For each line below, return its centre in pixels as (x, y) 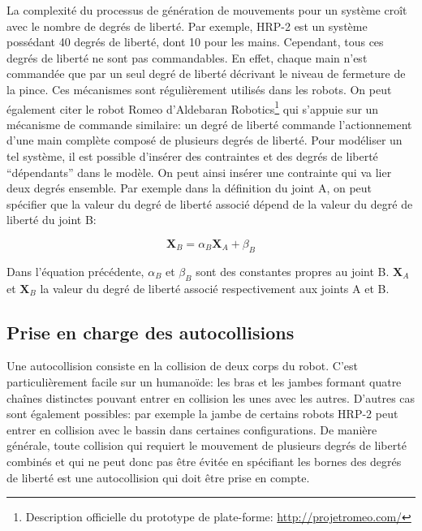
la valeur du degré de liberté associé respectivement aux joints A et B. (215, 288)
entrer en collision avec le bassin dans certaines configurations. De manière (192, 429)
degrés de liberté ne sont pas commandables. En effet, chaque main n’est (187, 57)
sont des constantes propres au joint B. (293, 271)
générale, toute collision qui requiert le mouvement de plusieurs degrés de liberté (207, 445)
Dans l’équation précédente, (75, 271)
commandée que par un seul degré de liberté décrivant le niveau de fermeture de (206, 73)
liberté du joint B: (52, 220)
